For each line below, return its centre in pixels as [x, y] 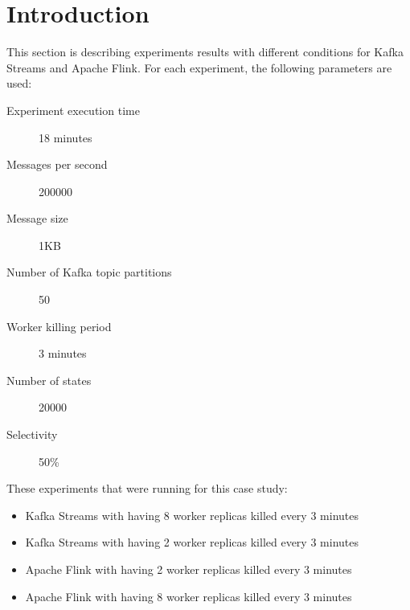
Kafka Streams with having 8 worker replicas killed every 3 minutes [192, 515]
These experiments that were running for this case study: [147, 488]
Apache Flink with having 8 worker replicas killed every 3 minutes [189, 596]
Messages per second [57, 164]
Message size [37, 218]
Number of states [49, 380]
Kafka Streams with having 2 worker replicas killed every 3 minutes [192, 542]
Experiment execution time [73, 110]
